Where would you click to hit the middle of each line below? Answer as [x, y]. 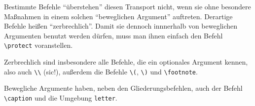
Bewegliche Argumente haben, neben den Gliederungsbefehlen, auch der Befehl [123, 88]
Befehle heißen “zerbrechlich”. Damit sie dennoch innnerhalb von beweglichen [121, 26]
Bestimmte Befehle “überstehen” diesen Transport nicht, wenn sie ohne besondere [127, 6]
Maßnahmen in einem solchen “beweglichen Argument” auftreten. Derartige [118, 16]
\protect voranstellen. [38, 45]
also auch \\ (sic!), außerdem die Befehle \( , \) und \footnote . [101, 71]
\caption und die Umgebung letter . [61, 97]
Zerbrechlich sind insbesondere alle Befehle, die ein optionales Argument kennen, [126, 62]
